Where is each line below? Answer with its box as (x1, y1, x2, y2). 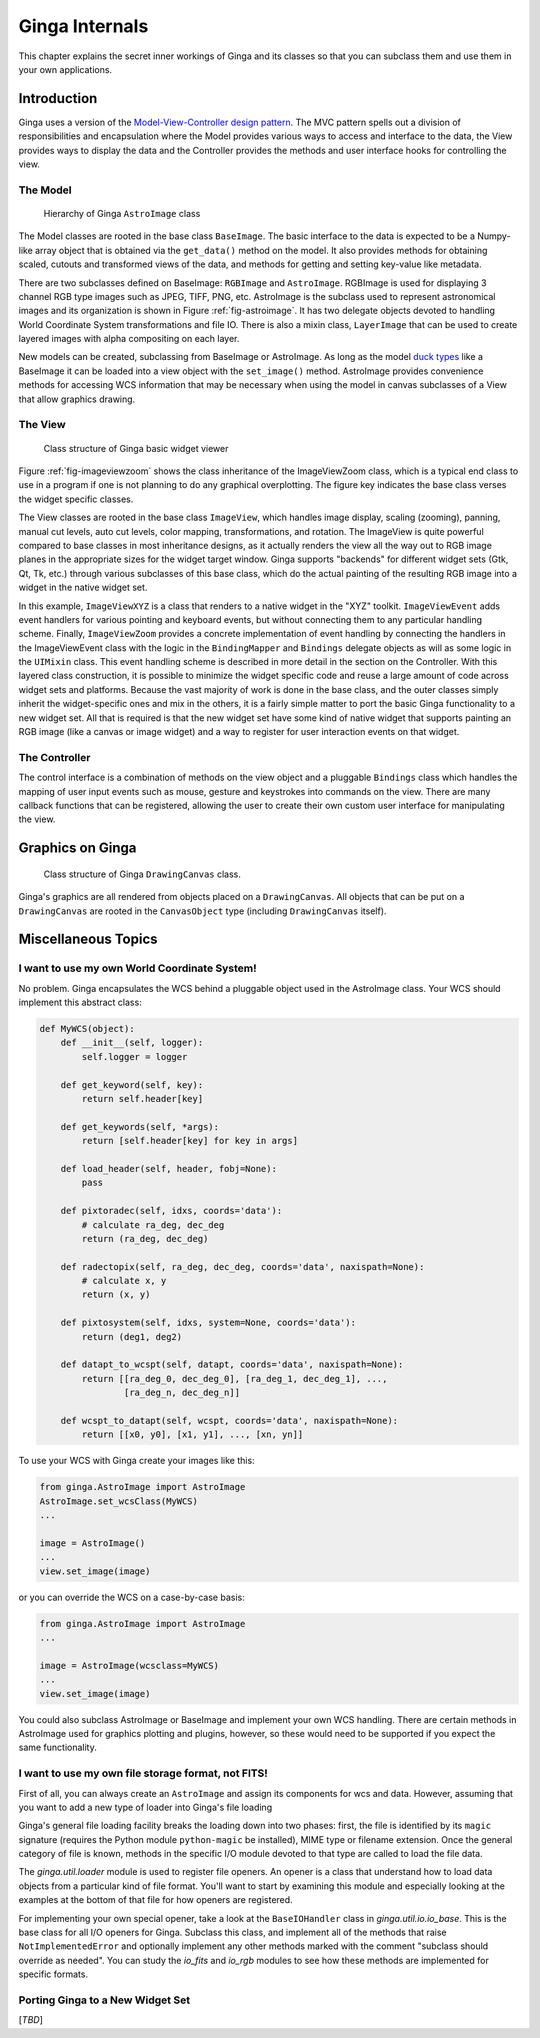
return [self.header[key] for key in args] (81, 1135, 299, 1147)
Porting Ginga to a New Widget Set (18, 1993, 190, 2007)
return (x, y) (81, 1289, 151, 1300)
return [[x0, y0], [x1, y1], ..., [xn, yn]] (81, 1429, 304, 1440)
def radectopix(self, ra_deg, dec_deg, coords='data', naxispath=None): (60, 1261, 425, 1272)
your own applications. (18, 63, 113, 75)
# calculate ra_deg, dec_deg (81, 1219, 225, 1230)
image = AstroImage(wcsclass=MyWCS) (39, 1660, 220, 1671)
